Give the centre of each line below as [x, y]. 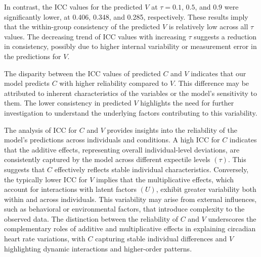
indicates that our [219, 73]
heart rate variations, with [45, 239]
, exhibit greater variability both [206, 189]
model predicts [27, 83]
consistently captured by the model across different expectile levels [107, 159]
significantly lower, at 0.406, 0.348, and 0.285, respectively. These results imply [126, 16]
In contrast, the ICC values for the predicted [73, 7]
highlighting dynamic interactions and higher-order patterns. [98, 248]
